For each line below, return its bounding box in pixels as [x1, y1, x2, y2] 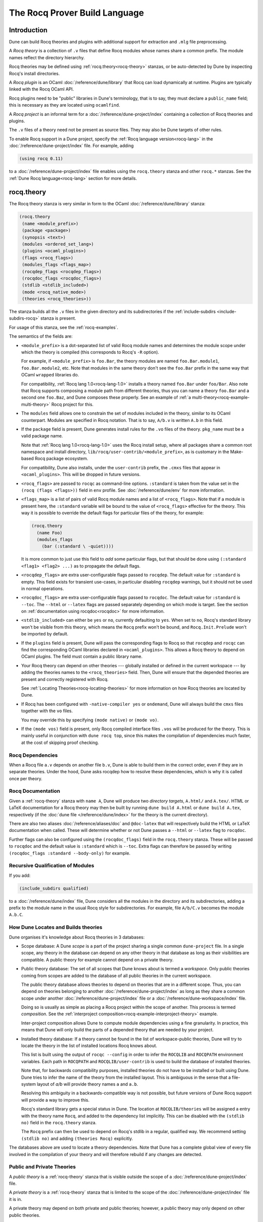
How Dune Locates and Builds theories [9, 924, 102, 931]
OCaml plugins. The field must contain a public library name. [21, 654, 143, 659]
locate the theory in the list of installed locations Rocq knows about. [21, 1043, 157, 1048]
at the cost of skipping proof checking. [21, 740, 99, 745]
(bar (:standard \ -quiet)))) [41, 544, 114, 549]
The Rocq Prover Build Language [9, 7, 144, 18]
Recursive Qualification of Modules [9, 862, 94, 869]
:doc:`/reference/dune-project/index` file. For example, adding [9, 143, 134, 149]
